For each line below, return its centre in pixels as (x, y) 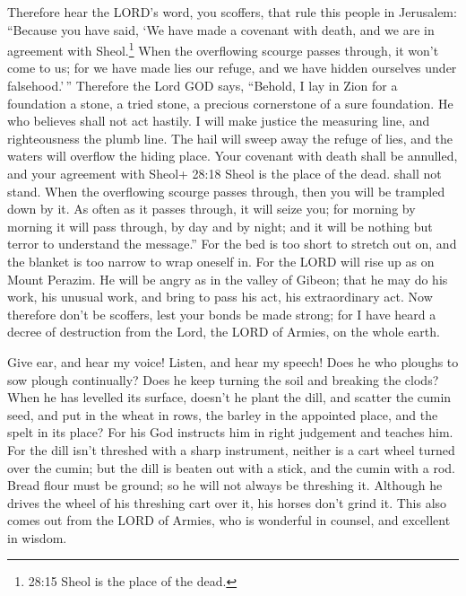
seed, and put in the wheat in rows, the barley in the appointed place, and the (223, 414)
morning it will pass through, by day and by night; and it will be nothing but (220, 226)
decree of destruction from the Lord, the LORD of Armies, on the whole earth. (224, 332)
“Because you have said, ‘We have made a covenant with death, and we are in (221, 29)
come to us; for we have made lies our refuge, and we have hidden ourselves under (232, 68)
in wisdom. (37, 537)
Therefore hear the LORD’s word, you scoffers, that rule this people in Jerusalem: (232, 12)
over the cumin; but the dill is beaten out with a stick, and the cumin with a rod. (231, 467)
